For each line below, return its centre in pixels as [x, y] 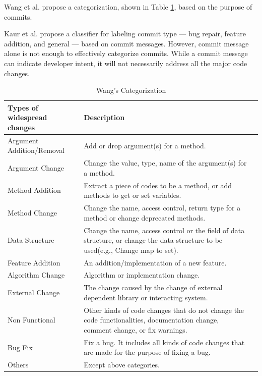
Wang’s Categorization [131, 90]
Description [104, 117]
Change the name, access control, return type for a [162, 208]
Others [18, 365]
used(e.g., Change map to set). [131, 250]
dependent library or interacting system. [146, 297]
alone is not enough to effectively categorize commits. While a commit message [126, 53]
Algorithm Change [36, 275]
